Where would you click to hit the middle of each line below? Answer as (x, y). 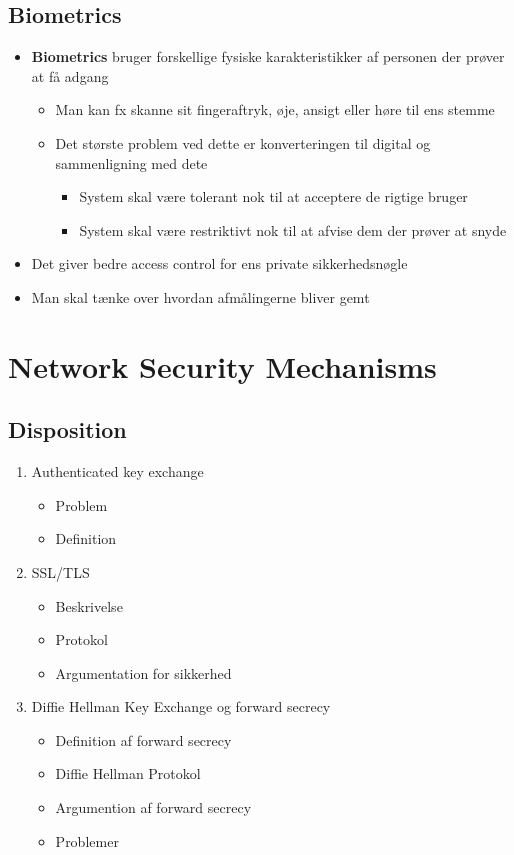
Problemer (87, 840)
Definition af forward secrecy (143, 739)
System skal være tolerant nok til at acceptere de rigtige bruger (273, 196)
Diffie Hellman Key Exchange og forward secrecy (181, 706)
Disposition (67, 429)
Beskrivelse (89, 605)
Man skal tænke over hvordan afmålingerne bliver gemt (200, 296)
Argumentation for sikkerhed (143, 672)
